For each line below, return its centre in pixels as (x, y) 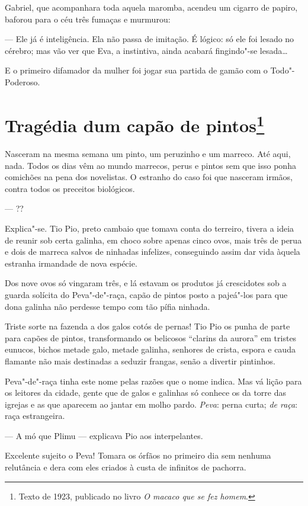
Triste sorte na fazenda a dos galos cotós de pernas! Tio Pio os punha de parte (147, 326)
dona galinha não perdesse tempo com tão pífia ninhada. (108, 306)
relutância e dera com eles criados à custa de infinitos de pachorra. (126, 467)
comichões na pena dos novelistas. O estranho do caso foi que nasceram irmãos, (149, 177)
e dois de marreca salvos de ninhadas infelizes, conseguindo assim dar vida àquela (153, 252)
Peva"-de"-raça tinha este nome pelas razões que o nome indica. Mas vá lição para (153, 381)
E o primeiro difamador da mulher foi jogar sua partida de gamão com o (136, 70)
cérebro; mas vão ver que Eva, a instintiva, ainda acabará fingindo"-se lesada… (146, 50)
